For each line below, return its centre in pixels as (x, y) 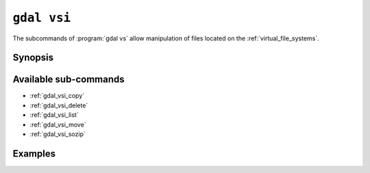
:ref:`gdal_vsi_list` (54, 115)
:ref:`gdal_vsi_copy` (57, 96)
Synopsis (33, 58)
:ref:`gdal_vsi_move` (58, 124)
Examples (34, 154)
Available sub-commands (69, 80)
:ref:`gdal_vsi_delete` (59, 105)
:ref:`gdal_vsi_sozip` (58, 134)
